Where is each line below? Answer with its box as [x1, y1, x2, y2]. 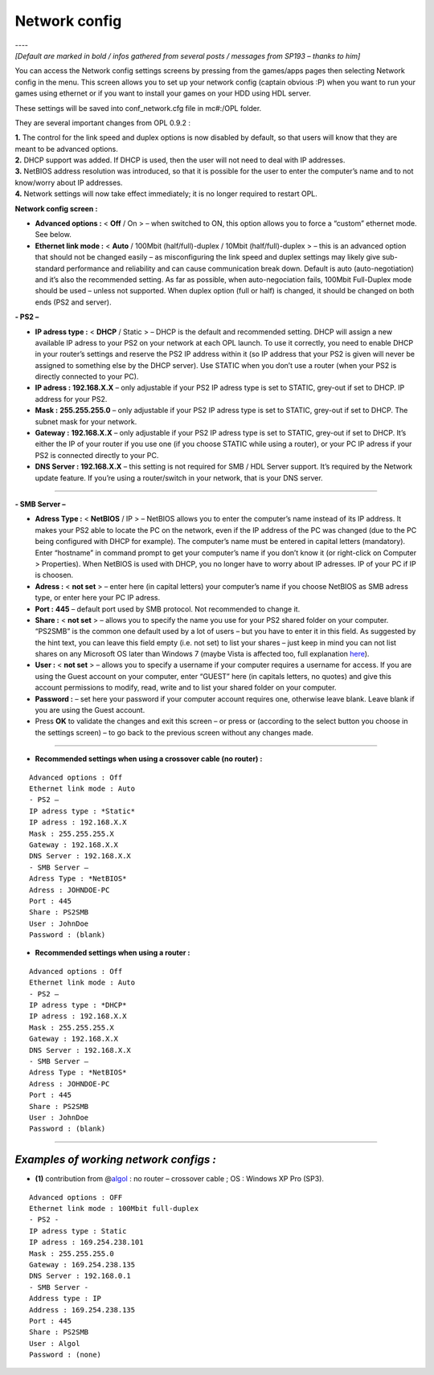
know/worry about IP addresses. [14, 178, 123, 187]
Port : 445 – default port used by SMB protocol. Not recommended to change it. [35, 604, 301, 614]
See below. [35, 230, 72, 239]
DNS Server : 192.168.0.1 [29, 1271, 132, 1281]
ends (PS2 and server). [35, 297, 112, 307]
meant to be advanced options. [14, 144, 118, 153]
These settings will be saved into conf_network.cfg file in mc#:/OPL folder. [14, 103, 262, 113]
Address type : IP [29, 1294, 102, 1303]
